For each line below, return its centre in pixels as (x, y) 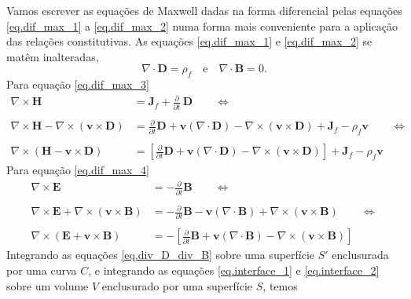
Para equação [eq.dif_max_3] (78, 84)
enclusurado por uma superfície (177, 285)
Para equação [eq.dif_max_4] (78, 170)
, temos (280, 285)
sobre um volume (48, 285)
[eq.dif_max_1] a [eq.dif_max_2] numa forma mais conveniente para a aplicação (202, 26)
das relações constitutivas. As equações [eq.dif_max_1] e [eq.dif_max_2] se (189, 41)
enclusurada (360, 255)
